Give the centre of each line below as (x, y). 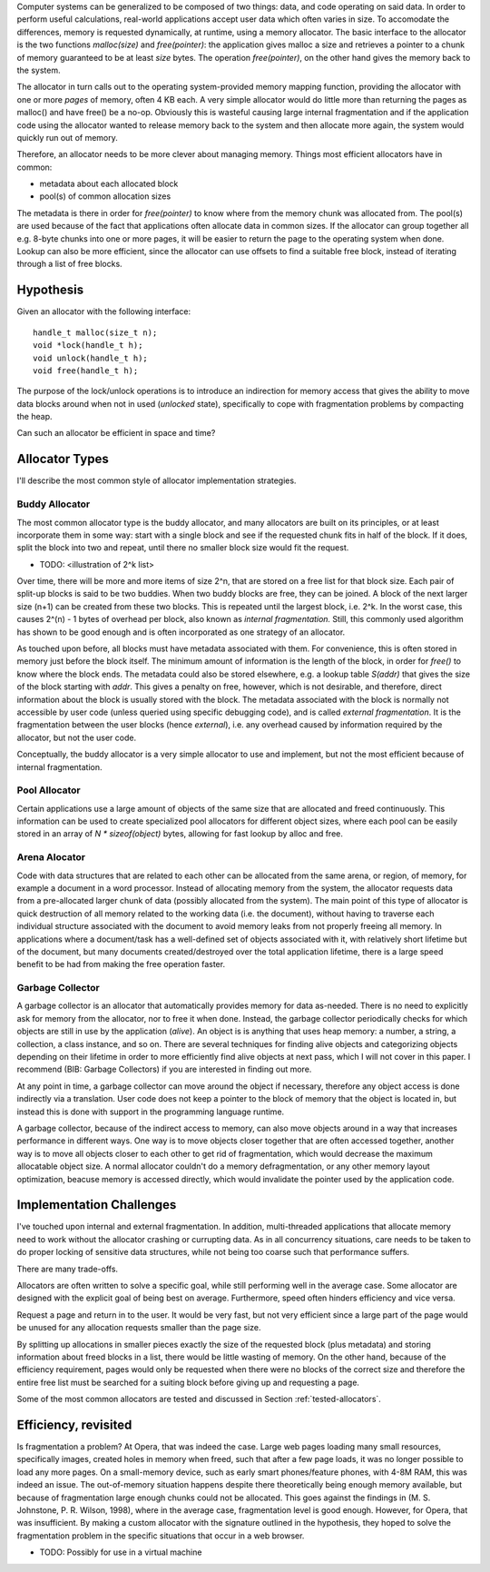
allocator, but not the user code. (76, 737)
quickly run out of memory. (67, 137)
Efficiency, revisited (74, 1424)
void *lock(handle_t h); (88, 346)
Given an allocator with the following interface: (104, 311)
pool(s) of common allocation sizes (105, 196)
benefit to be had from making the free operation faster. (121, 964)
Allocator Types (63, 459)
